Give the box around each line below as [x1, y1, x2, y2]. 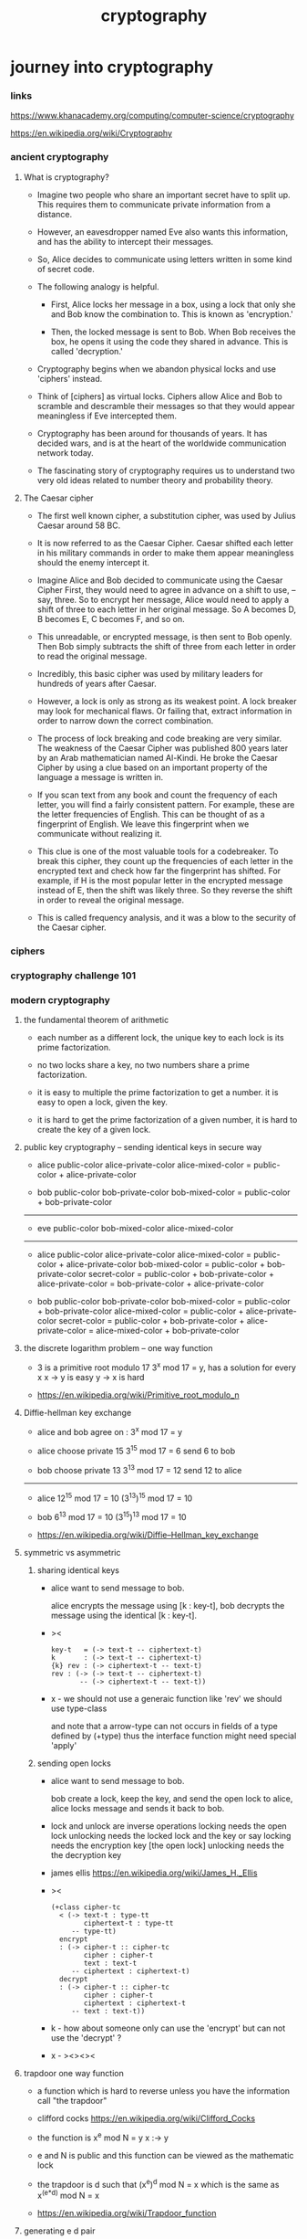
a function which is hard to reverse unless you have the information [36, 2085, 291, 2096]
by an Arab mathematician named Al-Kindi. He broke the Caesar [36, 752, 279, 763]
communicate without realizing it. [36, 828, 162, 839]
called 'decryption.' [50, 345, 124, 356]
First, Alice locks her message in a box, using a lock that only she [50, 299, 296, 310]
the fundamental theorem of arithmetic [23, 1014, 169, 1025]
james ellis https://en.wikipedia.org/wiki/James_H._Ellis [50, 1867, 258, 1878]
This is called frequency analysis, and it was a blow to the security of [36, 912, 297, 923]
